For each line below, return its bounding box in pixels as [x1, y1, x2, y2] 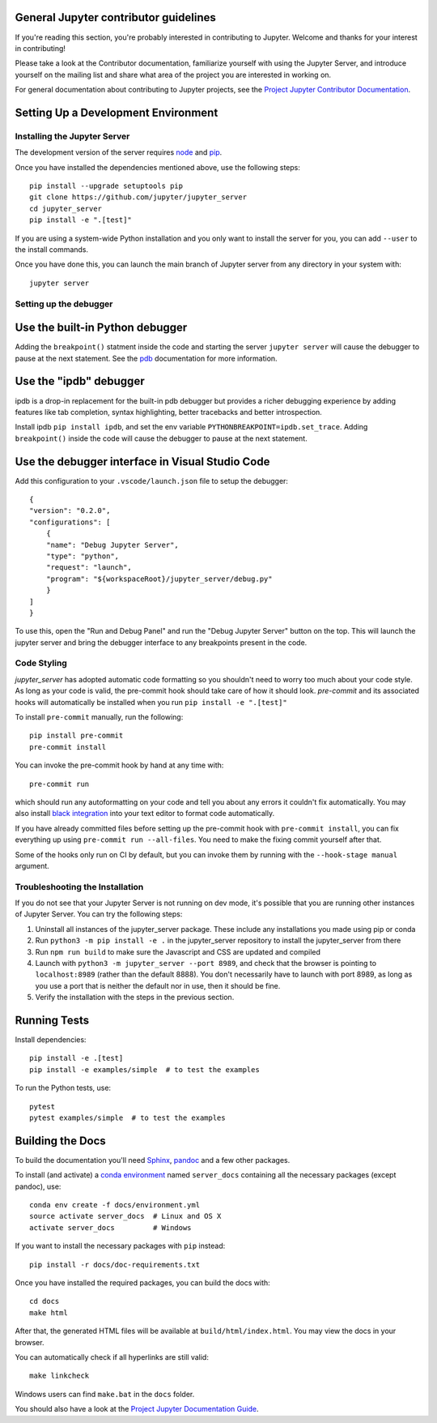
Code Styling [15, 657, 68, 669]
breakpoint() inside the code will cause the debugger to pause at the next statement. [15, 434, 308, 443]
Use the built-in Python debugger [15, 321, 188, 335]
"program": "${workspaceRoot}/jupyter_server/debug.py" [45, 574, 273, 583]
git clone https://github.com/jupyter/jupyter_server [29, 193, 247, 202]
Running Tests [15, 1013, 89, 1027]
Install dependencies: [15, 1035, 87, 1045]
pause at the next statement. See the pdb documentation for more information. [15, 353, 278, 363]
